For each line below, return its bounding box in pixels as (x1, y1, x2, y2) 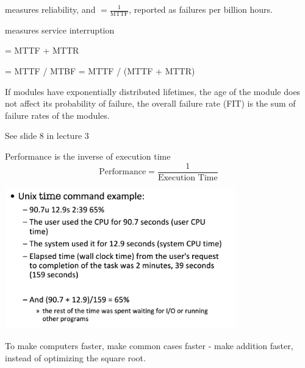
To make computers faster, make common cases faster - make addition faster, (5, 339, 293, 352)
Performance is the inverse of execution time (5, 149, 171, 162)
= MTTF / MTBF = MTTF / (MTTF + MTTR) (5, 65, 195, 77)
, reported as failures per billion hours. (129, 3, 273, 15)
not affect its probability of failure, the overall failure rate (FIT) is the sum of (5, 97, 296, 110)
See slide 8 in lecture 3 (5, 129, 89, 142)
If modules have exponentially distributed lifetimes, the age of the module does (5, 85, 301, 97)
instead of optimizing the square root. (5, 351, 146, 364)
